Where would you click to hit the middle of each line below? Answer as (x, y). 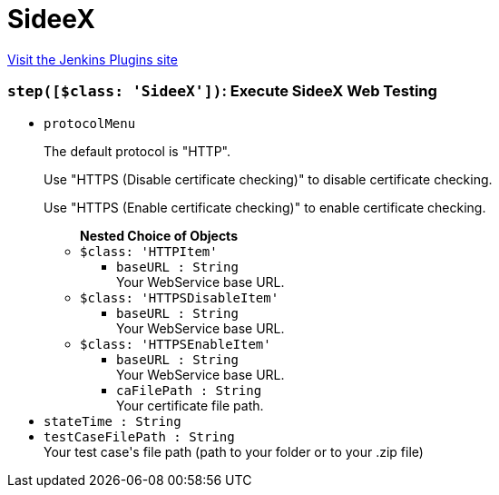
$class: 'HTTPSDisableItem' (180, 297)
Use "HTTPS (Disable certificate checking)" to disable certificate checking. (268, 179)
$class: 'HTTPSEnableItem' (176, 344)
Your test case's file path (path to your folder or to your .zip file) (234, 451)
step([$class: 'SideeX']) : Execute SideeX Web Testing (222, 91)
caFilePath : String (189, 390)
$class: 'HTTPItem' (149, 251)
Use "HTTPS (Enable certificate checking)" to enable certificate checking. (265, 207)
